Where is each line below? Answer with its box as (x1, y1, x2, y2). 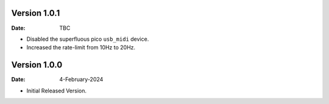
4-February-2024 (59, 76, 104, 83)
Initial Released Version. (26, 87, 87, 94)
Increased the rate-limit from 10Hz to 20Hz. (26, 44, 136, 51)
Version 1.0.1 (11, 8, 60, 18)
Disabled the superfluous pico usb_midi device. (26, 35, 149, 43)
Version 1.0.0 (11, 60, 63, 70)
